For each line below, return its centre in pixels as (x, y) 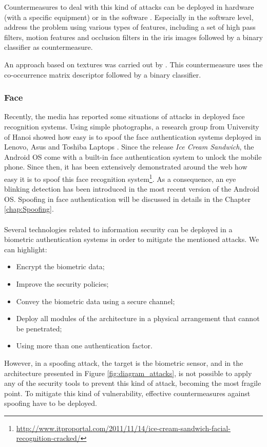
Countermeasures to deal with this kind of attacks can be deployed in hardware (129, 7)
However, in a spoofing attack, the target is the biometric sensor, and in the (124, 362)
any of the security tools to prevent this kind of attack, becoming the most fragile (133, 383)
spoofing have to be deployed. (51, 403)
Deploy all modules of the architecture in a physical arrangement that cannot (138, 318)
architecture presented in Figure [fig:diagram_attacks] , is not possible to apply (128, 373)
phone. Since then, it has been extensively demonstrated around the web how (126, 167)
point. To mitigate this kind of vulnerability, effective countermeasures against (127, 393)
